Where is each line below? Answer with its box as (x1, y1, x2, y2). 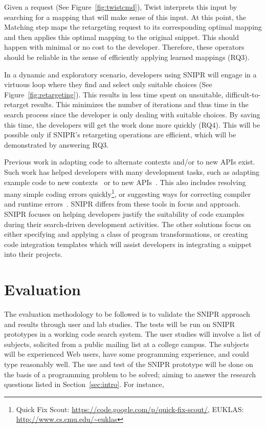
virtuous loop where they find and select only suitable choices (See (4, 79, 212, 90)
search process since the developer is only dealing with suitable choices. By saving (4, 109, 260, 119)
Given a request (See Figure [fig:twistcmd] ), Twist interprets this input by (4, 2, 237, 12)
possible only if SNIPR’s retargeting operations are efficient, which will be (4, 129, 236, 140)
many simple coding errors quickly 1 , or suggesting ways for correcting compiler (4, 187, 251, 199)
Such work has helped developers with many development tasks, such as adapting (4, 166, 260, 177)
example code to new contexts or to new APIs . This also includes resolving (4, 176, 246, 187)
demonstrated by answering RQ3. (4, 139, 109, 150)
